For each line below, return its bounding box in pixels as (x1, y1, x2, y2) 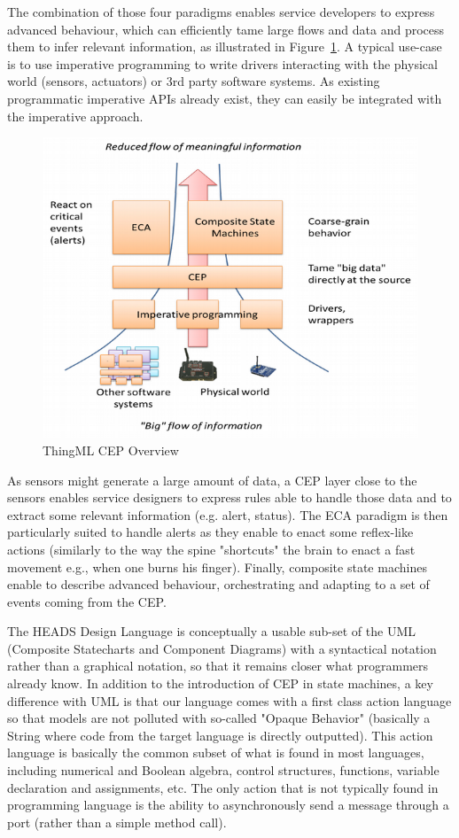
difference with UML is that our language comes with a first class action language (7, 691, 452, 710)
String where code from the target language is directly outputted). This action (7, 725, 433, 744)
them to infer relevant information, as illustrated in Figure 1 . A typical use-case (7, 37, 442, 56)
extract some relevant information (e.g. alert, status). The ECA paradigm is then (7, 505, 448, 524)
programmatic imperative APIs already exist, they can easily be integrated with (7, 89, 442, 107)
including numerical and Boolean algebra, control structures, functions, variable (7, 761, 440, 780)
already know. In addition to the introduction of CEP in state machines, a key (7, 674, 433, 693)
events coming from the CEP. (7, 592, 167, 610)
